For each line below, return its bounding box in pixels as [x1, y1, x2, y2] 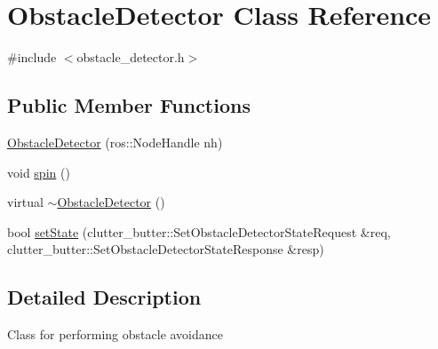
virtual [7, 193, 44, 211]
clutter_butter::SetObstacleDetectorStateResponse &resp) [7, 240, 324, 258]
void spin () [7, 163, 70, 181]
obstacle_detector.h [76, 48, 185, 67]
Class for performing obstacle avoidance [7, 325, 224, 344]
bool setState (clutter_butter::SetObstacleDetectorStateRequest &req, [7, 222, 391, 241]
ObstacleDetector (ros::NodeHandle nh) [7, 132, 223, 151]
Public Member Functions [7, 91, 251, 119]
